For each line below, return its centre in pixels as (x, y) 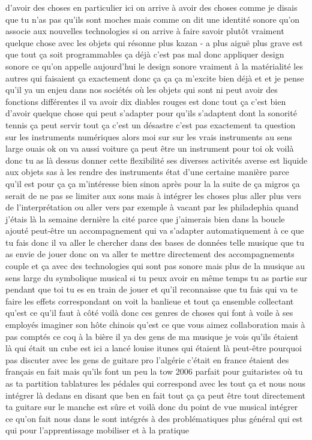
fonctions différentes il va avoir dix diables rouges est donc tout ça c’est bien (146, 101)
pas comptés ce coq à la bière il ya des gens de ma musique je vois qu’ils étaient (152, 336)
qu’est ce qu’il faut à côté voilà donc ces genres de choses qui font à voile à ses (149, 313)
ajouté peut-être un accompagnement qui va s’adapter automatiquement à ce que (155, 230)
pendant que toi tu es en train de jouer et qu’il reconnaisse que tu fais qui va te (151, 289)
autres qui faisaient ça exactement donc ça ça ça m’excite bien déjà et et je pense (155, 78)
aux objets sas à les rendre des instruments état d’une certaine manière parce (147, 172)
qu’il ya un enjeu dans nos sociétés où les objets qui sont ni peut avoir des (142, 90)
